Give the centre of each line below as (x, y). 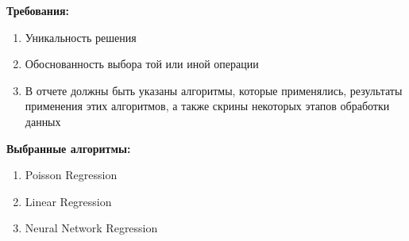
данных (43, 121)
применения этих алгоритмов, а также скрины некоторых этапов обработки (207, 106)
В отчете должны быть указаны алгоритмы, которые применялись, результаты (214, 90)
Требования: (38, 10)
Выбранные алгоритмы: (69, 148)
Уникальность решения (81, 37)
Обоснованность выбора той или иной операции (142, 64)
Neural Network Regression (91, 228)
